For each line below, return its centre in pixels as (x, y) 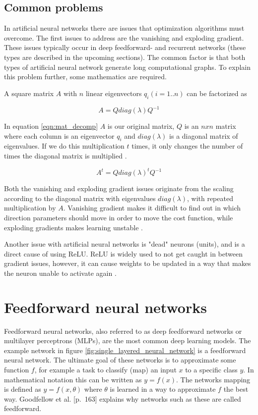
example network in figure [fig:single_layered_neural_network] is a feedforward (125, 350)
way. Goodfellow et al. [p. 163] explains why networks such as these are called (123, 398)
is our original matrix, (141, 126)
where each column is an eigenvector (59, 135)
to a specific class (211, 369)
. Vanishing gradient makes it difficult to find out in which (152, 208)
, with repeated (210, 198)
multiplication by (30, 208)
